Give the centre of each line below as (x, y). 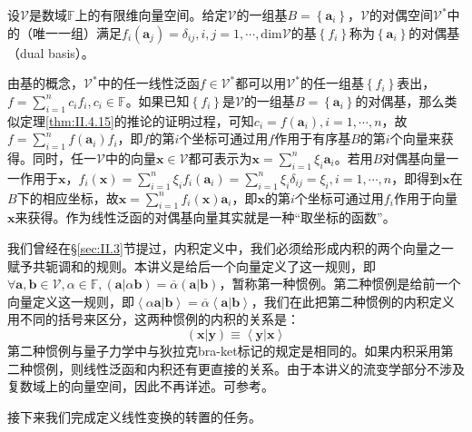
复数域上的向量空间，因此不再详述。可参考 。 (141, 386)
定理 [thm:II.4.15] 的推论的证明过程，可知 (137, 120)
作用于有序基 (313, 138)
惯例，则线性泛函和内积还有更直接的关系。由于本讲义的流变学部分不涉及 (248, 368)
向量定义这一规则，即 (71, 301)
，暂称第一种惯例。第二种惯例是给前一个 (340, 284)
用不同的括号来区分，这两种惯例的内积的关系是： (153, 319)
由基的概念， (45, 83)
